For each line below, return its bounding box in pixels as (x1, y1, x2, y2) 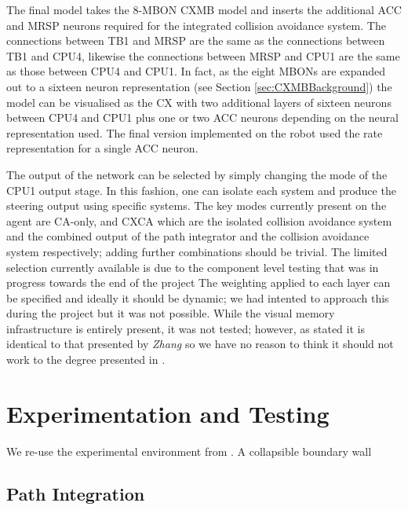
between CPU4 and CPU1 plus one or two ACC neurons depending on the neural (6, 109, 399, 126)
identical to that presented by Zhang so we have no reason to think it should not (6, 336, 394, 352)
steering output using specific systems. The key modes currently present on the (6, 197, 387, 214)
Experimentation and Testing (6, 397, 330, 429)
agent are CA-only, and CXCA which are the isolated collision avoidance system (6, 212, 392, 229)
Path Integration (6, 481, 145, 505)
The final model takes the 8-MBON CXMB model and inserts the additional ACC (6, 2, 402, 17)
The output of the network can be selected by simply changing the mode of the (6, 166, 388, 182)
